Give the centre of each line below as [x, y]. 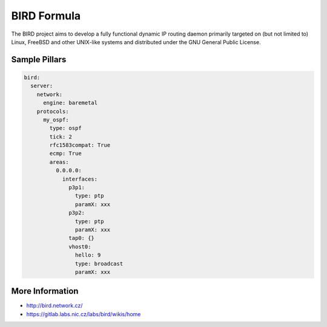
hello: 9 [88, 255]
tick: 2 [61, 137]
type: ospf [65, 128]
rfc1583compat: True [80, 145]
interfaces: [80, 179]
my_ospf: [56, 120]
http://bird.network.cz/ [54, 306]
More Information [45, 291]
